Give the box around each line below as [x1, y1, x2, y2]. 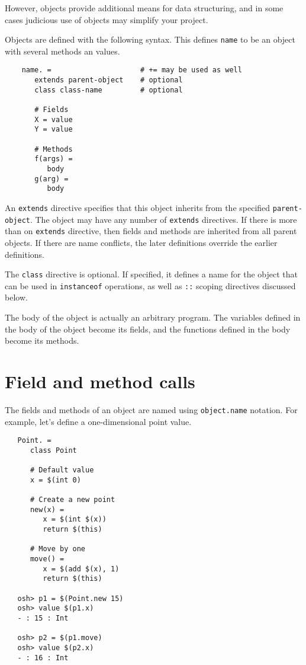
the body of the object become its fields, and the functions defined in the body [5, 322, 291, 335]
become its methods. [5, 334, 79, 347]
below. [5, 291, 28, 303]
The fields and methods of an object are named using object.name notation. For [5, 403, 298, 415]
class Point [30, 446, 77, 455]
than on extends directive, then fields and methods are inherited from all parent [5, 225, 297, 237]
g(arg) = [34, 174, 69, 183]
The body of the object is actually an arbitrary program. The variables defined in [5, 311, 301, 324]
